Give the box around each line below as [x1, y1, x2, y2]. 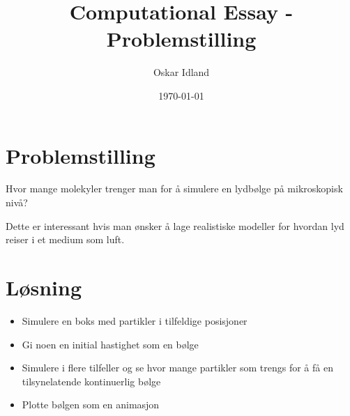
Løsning [6, 273, 82, 301]
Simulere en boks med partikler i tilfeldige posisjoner [22, 313, 248, 328]
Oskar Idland [153, 65, 210, 79]
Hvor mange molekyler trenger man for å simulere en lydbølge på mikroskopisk [6, 181, 343, 196]
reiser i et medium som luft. [6, 232, 125, 247]
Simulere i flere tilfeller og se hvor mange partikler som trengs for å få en [22, 360, 333, 375]
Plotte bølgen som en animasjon [22, 397, 160, 412]
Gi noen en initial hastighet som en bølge [22, 337, 199, 351]
